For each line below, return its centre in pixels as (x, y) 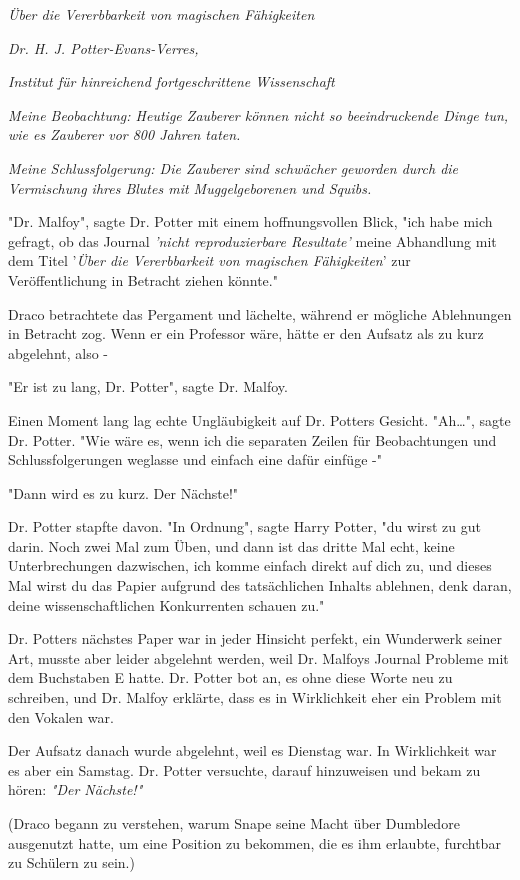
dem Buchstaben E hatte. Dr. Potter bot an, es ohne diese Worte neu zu (230, 677)
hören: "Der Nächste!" (75, 789)
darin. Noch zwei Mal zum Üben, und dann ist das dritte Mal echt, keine (231, 545)
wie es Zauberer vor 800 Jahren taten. (124, 134)
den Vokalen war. (61, 716)
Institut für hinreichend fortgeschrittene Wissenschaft (171, 81)
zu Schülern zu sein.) (71, 862)
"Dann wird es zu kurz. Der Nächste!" (123, 492)
